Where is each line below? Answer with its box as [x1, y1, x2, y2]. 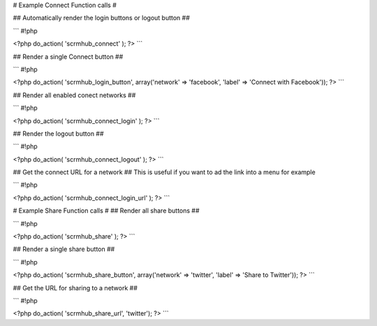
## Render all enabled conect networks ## [13, 91, 136, 99]
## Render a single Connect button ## [13, 52, 124, 61]
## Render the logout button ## [13, 129, 104, 138]
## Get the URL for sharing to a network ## [13, 283, 138, 292]
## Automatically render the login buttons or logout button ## [13, 14, 190, 22]
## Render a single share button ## [13, 245, 115, 253]
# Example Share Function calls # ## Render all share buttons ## [13, 206, 200, 215]
